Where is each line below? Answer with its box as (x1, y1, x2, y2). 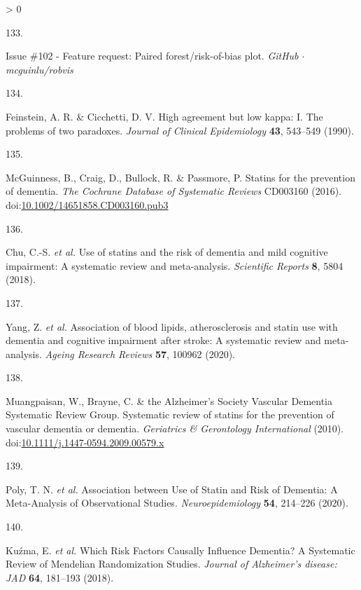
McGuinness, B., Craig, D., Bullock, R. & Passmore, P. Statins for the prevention (6, 170, 355, 184)
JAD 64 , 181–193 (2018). (6, 570, 114, 584)
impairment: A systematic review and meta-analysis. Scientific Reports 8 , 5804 (6, 258, 344, 273)
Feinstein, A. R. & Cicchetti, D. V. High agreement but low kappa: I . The (6, 109, 323, 123)
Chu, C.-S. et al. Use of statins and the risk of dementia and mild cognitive (6, 245, 328, 259)
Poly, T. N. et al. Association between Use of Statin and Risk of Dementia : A (6, 481, 338, 496)
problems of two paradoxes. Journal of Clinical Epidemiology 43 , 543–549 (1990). (6, 123, 354, 137)
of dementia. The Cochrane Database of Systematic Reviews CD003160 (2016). (6, 184, 342, 198)
